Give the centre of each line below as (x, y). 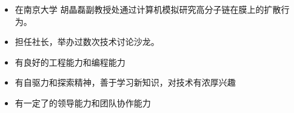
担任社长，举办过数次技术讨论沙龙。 (87, 42)
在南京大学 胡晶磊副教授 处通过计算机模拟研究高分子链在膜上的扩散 (148, 9)
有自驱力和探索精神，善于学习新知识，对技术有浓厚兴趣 (125, 82)
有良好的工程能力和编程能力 (70, 62)
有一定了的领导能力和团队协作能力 (83, 102)
